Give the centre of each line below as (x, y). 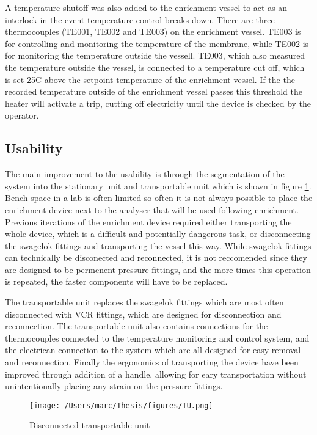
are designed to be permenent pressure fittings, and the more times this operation (158, 269)
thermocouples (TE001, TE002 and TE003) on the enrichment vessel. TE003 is (153, 31)
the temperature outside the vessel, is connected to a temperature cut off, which (155, 67)
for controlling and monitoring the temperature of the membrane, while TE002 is (157, 43)
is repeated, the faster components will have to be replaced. (116, 281)
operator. (22, 115)
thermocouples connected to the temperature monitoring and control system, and (157, 338)
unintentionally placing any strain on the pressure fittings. (114, 386)
